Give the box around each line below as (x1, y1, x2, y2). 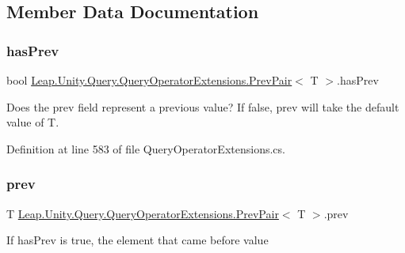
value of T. (6, 114, 59, 130)
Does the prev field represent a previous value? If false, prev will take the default (6, 98, 399, 115)
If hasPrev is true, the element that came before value (6, 232, 269, 248)
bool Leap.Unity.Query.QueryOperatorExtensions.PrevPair (6, 72, 292, 88)
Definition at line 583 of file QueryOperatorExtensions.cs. (6, 140, 285, 157)
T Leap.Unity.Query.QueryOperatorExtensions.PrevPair (6, 205, 279, 221)
